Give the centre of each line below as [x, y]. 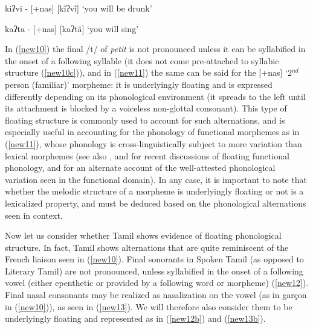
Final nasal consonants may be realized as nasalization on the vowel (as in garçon [156, 295]
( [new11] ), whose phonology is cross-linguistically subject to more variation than [153, 143]
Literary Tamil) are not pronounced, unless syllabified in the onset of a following [154, 271]
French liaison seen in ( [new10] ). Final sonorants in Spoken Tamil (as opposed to [154, 259]
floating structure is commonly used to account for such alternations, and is [145, 120]
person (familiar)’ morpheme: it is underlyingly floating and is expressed [139, 84]
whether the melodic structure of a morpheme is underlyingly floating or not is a [154, 191]
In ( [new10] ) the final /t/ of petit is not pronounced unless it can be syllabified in [155, 49]
